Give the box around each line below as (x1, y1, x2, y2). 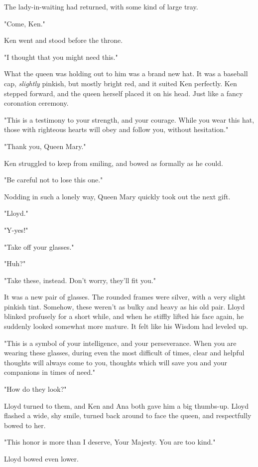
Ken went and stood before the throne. (4, 35, 123, 45)
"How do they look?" (4, 384, 67, 394)
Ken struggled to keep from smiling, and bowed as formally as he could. (4, 157, 223, 168)
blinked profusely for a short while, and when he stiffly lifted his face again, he (4, 311, 244, 321)
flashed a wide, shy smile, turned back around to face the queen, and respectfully (4, 410, 252, 421)
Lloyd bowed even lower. (4, 454, 79, 464)
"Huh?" (4, 258, 26, 269)
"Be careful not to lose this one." (4, 174, 103, 185)
